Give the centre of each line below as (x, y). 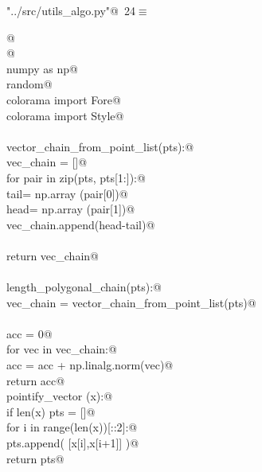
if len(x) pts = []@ (51, 411)
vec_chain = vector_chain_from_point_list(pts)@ (131, 302)
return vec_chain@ (53, 255)
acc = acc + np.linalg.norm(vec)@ (90, 365)
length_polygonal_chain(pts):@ (84, 287)
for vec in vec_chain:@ (62, 349)
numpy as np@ (42, 68)
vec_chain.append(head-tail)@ (81, 224)
